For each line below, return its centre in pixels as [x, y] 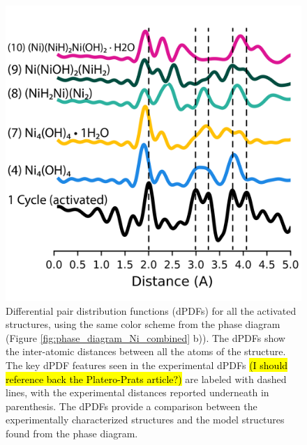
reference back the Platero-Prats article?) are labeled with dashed [146, 378]
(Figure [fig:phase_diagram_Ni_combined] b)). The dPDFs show [145, 337]
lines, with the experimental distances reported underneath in [137, 392]
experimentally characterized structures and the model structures [145, 420]
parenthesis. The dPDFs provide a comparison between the [132, 406]
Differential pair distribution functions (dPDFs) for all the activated [151, 310]
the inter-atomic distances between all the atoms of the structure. [146, 351]
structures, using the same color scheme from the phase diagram [143, 324]
